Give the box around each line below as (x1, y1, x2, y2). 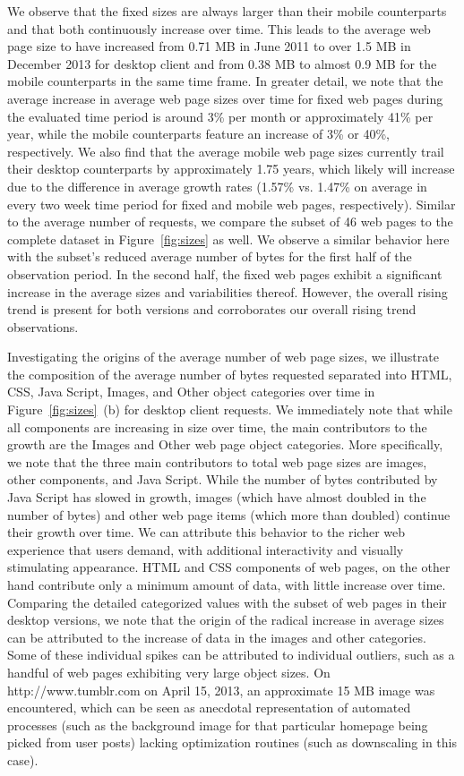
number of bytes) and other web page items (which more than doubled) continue (7, 505, 451, 524)
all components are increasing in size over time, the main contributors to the (7, 417, 427, 436)
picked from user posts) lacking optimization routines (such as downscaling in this (7, 733, 458, 752)
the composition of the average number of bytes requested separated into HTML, (7, 364, 452, 383)
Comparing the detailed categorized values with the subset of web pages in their (7, 593, 447, 611)
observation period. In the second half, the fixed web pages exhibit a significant (7, 264, 443, 283)
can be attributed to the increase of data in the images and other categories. (7, 627, 426, 646)
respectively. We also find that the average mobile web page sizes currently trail (7, 141, 444, 160)
